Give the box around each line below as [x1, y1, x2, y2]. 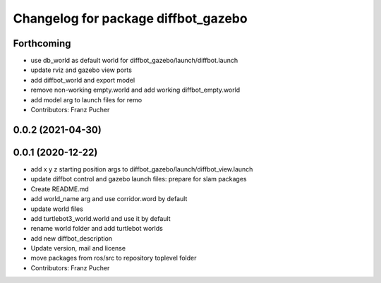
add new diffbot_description [30, 234, 113, 243]
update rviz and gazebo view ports [30, 66, 132, 74]
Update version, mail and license [30, 244, 126, 253]
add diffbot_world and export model [30, 76, 135, 84]
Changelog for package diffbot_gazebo [13, 11, 248, 26]
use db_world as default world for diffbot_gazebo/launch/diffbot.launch [30, 56, 238, 65]
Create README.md [30, 184, 90, 193]
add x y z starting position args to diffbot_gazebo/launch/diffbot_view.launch [30, 164, 253, 173]
